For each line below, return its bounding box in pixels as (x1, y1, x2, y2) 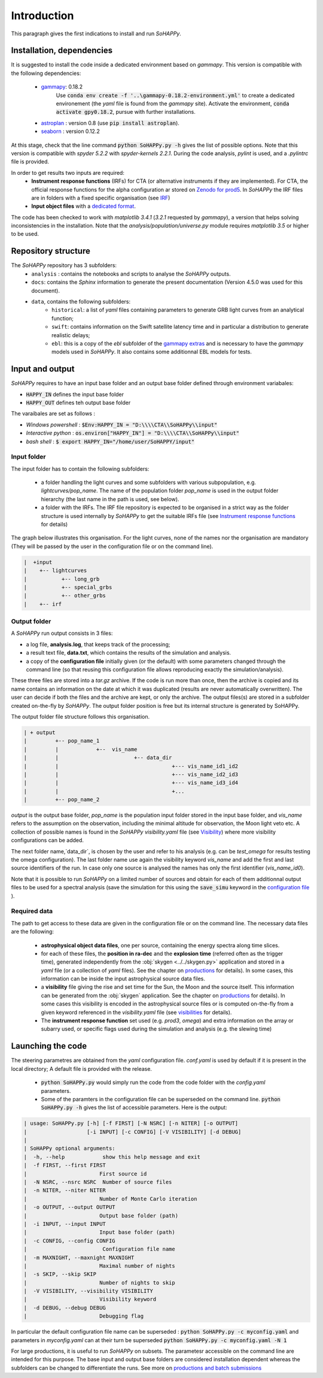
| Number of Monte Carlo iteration (23, 1195, 197, 1202)
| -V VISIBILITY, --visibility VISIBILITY (23, 1288, 154, 1295)
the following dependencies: (11, 69, 81, 77)
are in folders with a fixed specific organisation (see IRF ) (31, 194, 170, 201)
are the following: (11, 928, 54, 935)
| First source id (23, 1170, 147, 1177)
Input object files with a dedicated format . (31, 202, 136, 210)
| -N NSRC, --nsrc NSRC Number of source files (23, 1179, 172, 1186)
